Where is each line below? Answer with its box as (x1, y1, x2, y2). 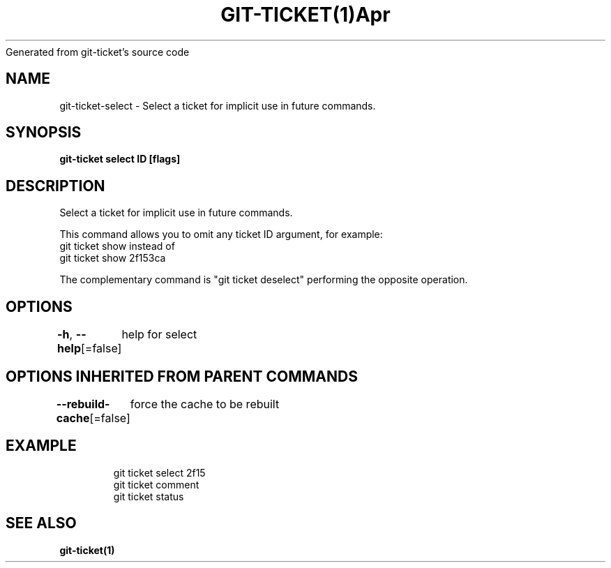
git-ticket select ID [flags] (59, 153, 181, 165)
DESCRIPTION (6, 177, 105, 195)
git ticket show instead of (59, 240, 175, 253)
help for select (121, 327, 197, 342)
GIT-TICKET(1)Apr (220, 3, 391, 27)
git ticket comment (113, 478, 199, 491)
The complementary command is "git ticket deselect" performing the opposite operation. (59, 274, 468, 286)
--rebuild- (56, 396, 110, 411)
